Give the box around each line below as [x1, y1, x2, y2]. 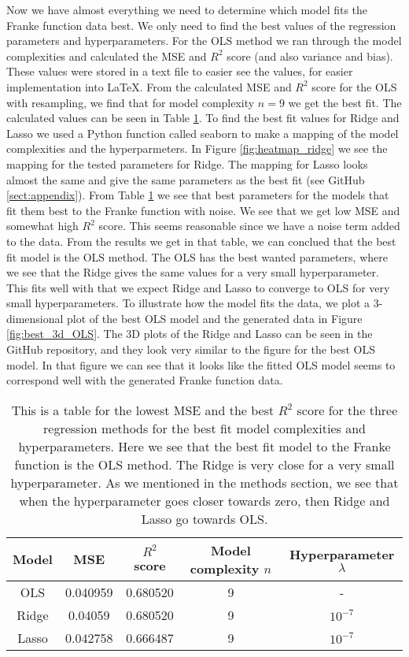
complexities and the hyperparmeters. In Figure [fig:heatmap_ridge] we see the [6, 140, 388, 157]
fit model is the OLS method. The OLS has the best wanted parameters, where [6, 248, 388, 265]
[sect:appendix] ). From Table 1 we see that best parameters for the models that [6, 187, 389, 203]
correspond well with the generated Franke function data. [6, 372, 283, 388]
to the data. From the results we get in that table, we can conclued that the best [6, 232, 396, 249]
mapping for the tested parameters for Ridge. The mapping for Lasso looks [6, 155, 368, 172]
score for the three [297, 400, 398, 419]
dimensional [6, 310, 64, 326]
